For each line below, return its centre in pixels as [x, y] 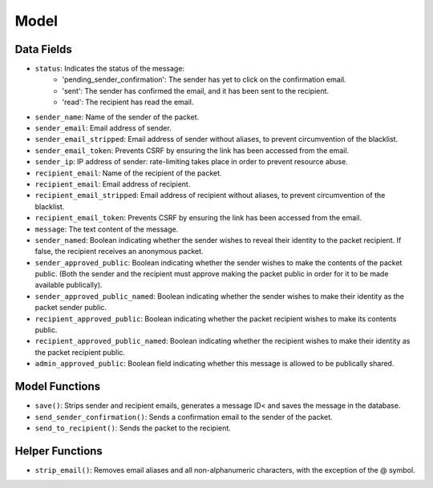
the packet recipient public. [80, 352]
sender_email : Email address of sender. [103, 128]
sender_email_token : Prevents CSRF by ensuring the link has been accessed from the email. [192, 150]
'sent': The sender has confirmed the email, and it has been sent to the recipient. [195, 91]
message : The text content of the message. [107, 229]
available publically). [69, 285]
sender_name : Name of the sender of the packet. [117, 117]
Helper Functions [59, 451]
